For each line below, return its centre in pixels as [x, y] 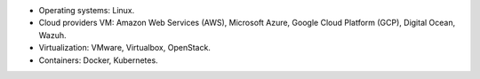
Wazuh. [52, 35]
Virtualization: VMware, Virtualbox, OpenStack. [124, 48]
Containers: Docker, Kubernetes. [99, 60]
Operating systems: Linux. [87, 10]
